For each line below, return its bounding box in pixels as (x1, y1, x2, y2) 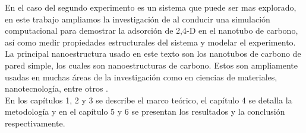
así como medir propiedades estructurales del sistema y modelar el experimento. (5, 35, 296, 48)
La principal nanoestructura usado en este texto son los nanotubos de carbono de (5, 47, 301, 60)
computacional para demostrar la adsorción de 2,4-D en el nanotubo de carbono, (5, 24, 298, 37)
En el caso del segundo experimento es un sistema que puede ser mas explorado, (5, 1, 296, 13)
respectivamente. (5, 116, 65, 129)
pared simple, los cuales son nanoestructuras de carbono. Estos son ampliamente (5, 59, 298, 71)
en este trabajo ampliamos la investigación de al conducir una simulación (5, 12, 270, 25)
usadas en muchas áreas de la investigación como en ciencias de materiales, (5, 70, 277, 83)
